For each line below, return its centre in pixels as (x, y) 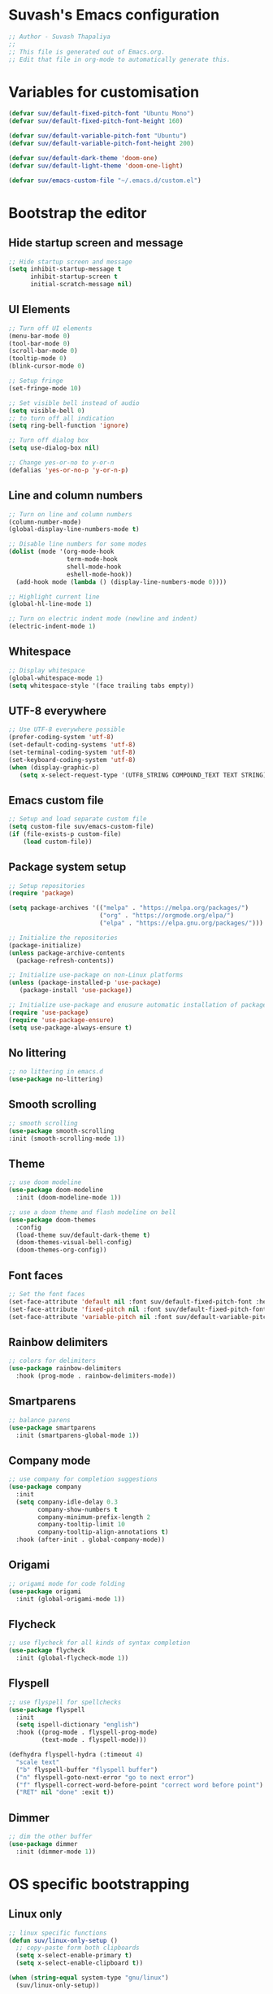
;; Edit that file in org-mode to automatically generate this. (119, 59)
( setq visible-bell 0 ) (47, 411)
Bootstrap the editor (78, 213)
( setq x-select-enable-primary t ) (74, 1956)
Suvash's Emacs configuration (114, 15)
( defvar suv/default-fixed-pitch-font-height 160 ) (96, 121)
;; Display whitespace (47, 670)
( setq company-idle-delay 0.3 (67, 1502)
